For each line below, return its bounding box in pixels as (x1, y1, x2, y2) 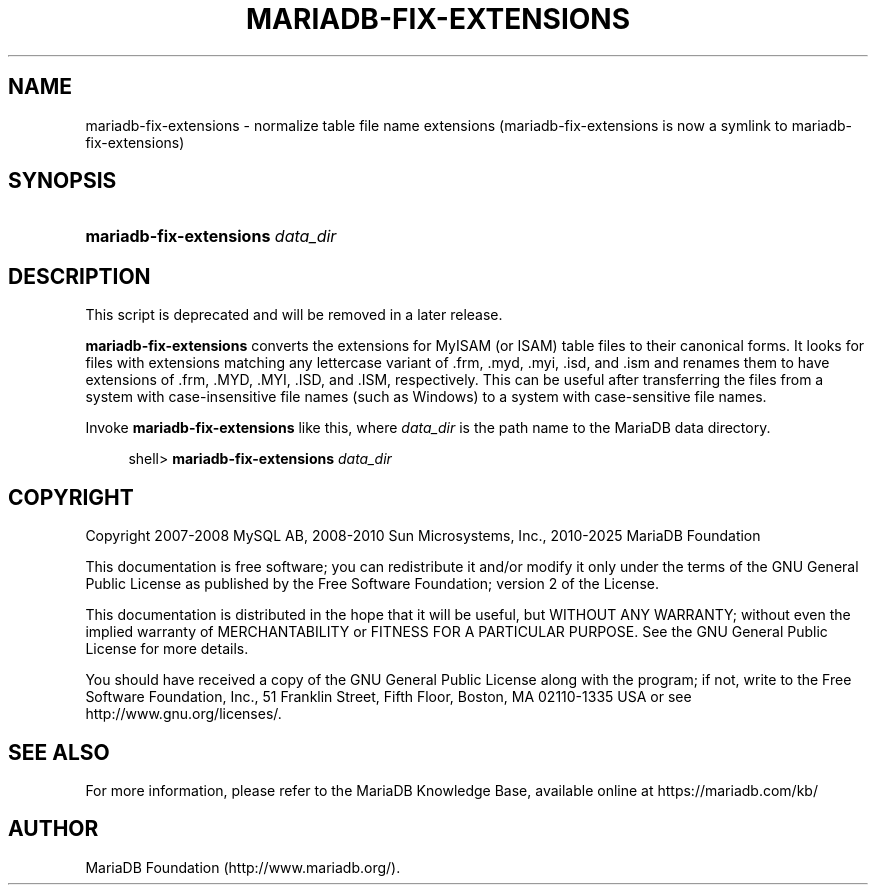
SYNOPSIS (8, 168, 117, 194)
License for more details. (85, 640, 249, 658)
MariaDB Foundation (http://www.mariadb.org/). (85, 858, 401, 876)
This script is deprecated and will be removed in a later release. (85, 306, 503, 324)
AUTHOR (8, 816, 99, 842)
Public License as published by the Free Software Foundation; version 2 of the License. (85, 575, 659, 593)
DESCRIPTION (8, 263, 151, 289)
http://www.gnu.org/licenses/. (85, 705, 282, 723)
